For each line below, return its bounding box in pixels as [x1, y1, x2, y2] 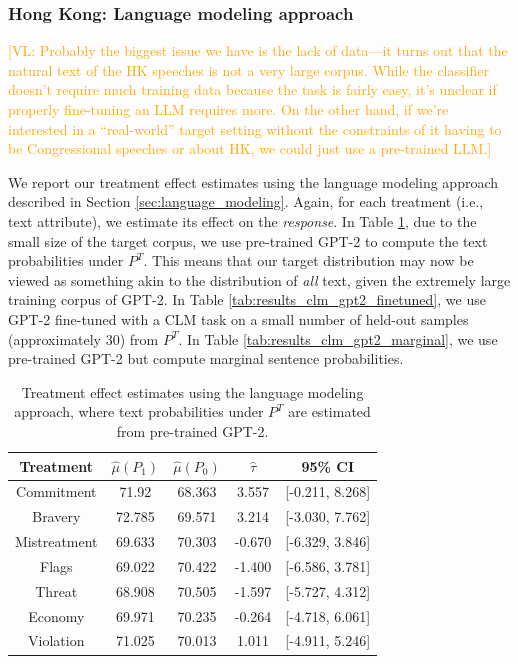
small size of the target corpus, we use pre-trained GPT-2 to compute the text [8, 230, 488, 251]
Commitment [16, 481, 97, 502]
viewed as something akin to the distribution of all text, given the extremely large [8, 269, 511, 290]
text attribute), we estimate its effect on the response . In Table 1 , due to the [8, 210, 477, 231]
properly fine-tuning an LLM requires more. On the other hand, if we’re [8, 99, 449, 119]
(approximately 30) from [8, 328, 159, 349]
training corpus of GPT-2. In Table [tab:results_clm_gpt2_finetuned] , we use [8, 289, 486, 310]
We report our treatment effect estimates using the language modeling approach [8, 171, 499, 192]
